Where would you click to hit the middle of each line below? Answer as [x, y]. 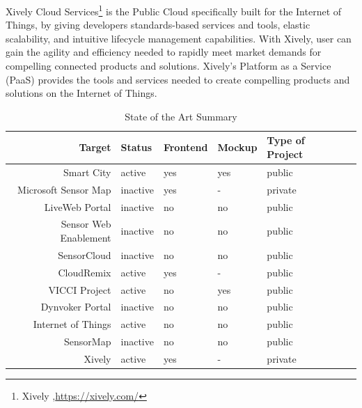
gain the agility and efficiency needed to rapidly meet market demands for [164, 52]
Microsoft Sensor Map [64, 189]
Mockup [237, 147]
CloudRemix [85, 272]
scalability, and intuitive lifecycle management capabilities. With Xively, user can [179, 38]
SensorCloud [85, 254]
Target [95, 147]
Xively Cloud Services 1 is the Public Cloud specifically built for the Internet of [174, 10]
